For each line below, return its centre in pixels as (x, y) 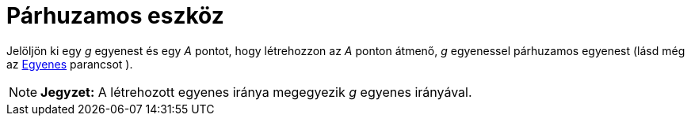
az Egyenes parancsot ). (70, 64)
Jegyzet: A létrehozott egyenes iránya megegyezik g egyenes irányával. (256, 92)
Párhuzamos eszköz (115, 16)
